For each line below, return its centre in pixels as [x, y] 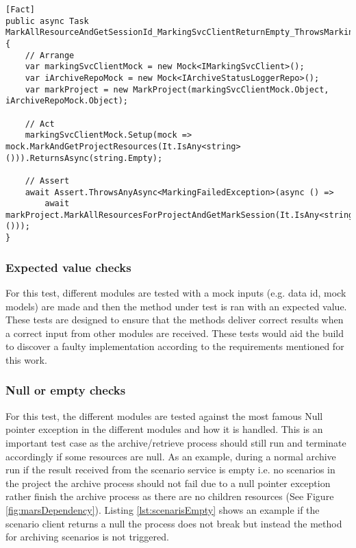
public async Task [47, 21]
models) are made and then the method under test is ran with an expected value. [176, 306]
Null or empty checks [66, 390]
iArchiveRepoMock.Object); [67, 101]
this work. [26, 359]
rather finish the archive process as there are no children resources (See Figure [170, 496]
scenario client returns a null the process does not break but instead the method [174, 523]
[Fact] [20, 10]
